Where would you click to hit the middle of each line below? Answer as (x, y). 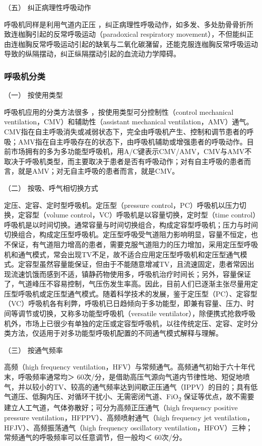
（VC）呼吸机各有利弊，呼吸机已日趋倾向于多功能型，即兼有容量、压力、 (126, 303)
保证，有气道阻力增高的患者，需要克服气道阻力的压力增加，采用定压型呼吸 (134, 244)
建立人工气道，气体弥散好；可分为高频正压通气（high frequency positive (121, 407)
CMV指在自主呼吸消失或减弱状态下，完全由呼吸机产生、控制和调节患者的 (125, 131)
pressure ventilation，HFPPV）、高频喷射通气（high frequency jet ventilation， (129, 417)
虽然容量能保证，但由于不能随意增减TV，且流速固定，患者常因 (143, 264)
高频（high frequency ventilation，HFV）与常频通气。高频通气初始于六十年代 (129, 367)
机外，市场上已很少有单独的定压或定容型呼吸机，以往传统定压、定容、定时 (127, 323)
